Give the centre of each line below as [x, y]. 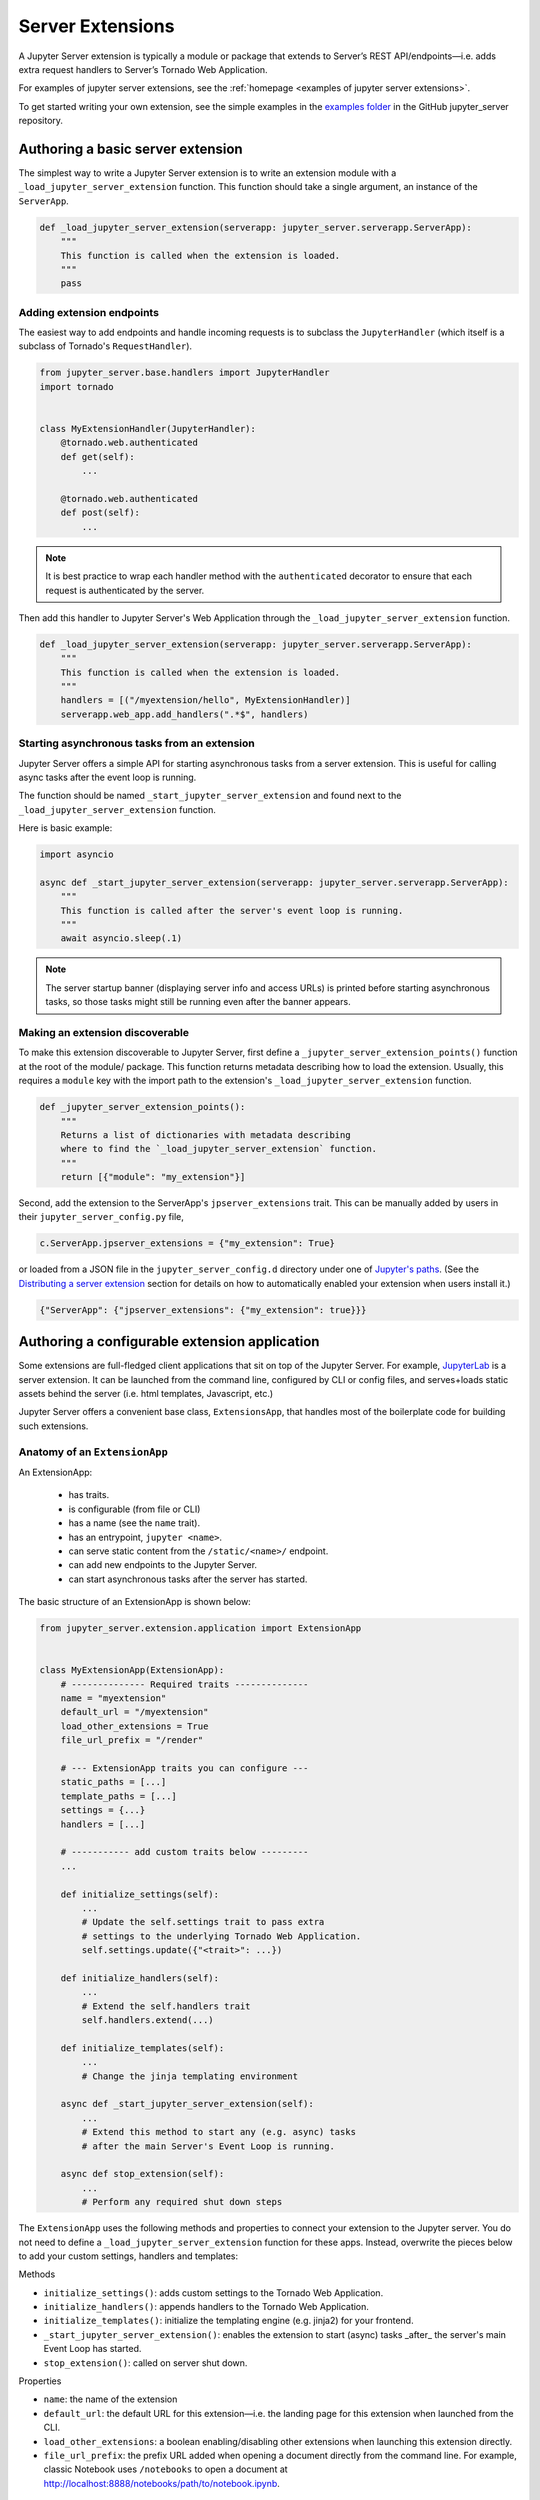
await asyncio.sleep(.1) [121, 938]
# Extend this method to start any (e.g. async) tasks [219, 2132]
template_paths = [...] [118, 1796]
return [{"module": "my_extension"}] [153, 1177]
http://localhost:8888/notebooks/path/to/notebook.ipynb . [161, 2483]
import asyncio [76, 854]
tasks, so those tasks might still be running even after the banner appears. [198, 1002]
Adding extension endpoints [89, 312]
